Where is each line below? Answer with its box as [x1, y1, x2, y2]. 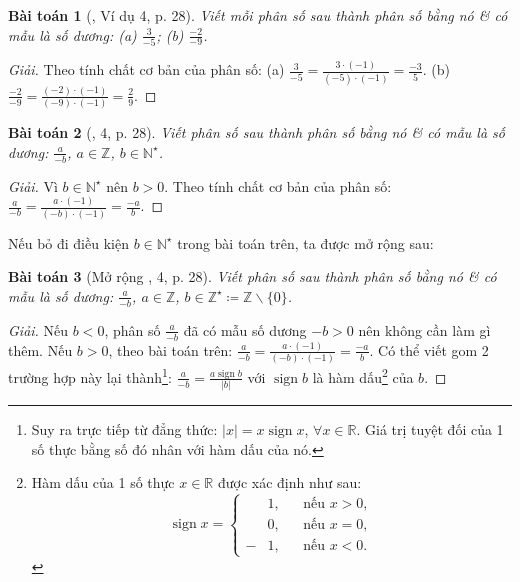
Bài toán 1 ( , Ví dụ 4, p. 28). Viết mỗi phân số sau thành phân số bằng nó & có [8, 5, 508, 25]
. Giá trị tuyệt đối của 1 [356, 419, 504, 440]
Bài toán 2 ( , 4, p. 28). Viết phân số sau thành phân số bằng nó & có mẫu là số [8, 122, 505, 143]
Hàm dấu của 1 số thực [31, 472, 175, 493]
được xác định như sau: [217, 472, 362, 493]
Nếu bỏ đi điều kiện [8, 232, 129, 253]
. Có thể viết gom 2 [369, 339, 489, 360]
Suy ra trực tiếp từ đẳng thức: [31, 419, 218, 440]
